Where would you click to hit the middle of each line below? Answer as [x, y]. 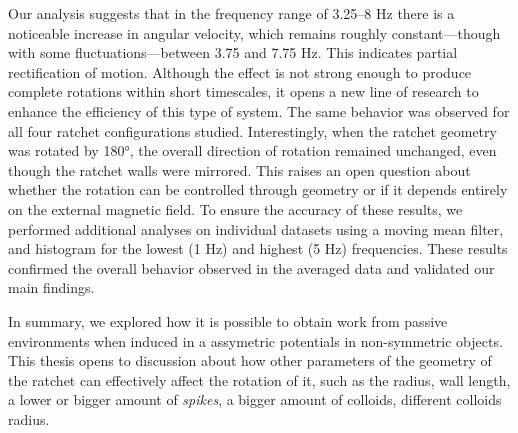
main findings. [51, 287]
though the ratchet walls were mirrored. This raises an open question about [239, 169]
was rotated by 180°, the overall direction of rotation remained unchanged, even [252, 150]
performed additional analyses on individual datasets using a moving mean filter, [256, 228]
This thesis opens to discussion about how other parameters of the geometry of [250, 360]
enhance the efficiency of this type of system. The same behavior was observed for [259, 110]
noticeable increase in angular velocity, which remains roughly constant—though [254, 32]
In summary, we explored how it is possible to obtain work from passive [228, 320]
